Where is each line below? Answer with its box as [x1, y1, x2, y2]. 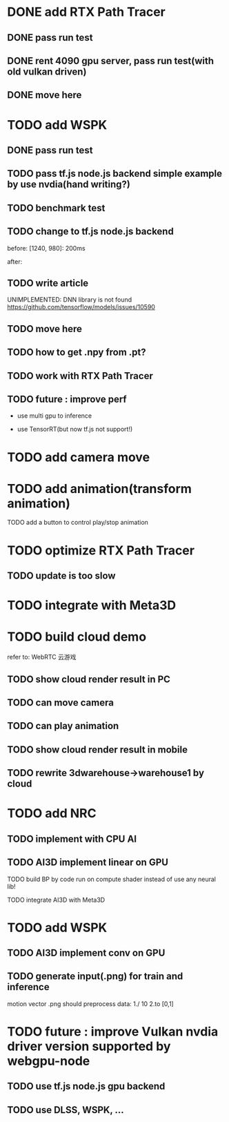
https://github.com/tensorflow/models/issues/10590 [7, 303, 155, 311]
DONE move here [7, 89, 82, 101]
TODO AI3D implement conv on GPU [7, 947, 166, 959]
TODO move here [7, 322, 83, 335]
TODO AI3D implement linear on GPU [7, 857, 169, 869]
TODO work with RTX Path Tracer [7, 370, 153, 382]
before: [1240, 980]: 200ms [7, 244, 86, 252]
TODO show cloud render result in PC [7, 673, 171, 685]
